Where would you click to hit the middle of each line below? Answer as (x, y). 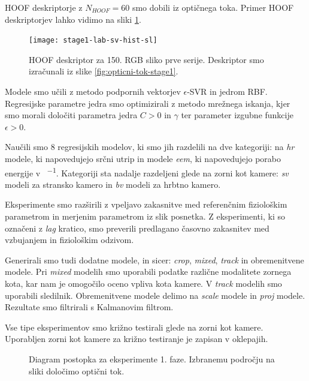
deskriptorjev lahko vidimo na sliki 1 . (73, 19)
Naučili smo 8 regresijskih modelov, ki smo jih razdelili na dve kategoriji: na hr (150, 147)
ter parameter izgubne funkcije (237, 115)
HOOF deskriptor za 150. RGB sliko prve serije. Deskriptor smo (146, 59)
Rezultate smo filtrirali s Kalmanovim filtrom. (89, 307)
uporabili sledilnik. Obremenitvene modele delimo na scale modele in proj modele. (155, 295)
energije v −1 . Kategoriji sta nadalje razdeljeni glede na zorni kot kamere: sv (147, 172)
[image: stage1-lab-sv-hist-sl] (93, 40)
